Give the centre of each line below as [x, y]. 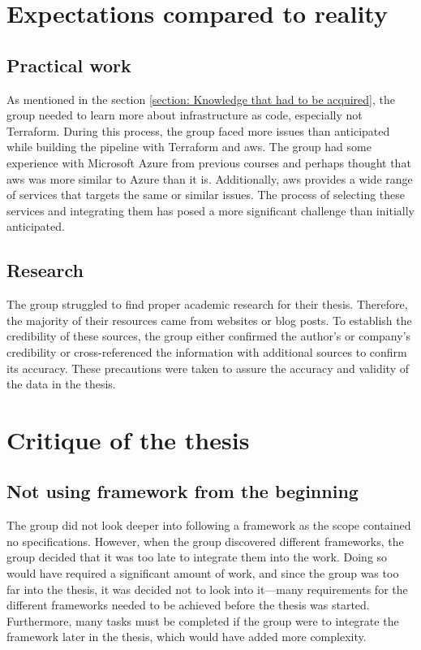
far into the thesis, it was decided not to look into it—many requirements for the [207, 589]
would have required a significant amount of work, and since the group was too [203, 573]
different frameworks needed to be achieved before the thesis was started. [188, 605]
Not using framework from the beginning [183, 491]
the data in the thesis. [61, 384]
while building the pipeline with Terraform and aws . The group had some [189, 147]
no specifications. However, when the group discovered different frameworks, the [205, 541]
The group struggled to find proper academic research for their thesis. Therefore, [207, 304]
